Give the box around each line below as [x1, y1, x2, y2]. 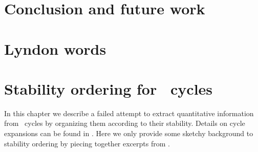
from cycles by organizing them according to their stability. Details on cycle [4, 118, 245, 128]
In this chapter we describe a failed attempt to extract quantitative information [4, 107, 254, 118]
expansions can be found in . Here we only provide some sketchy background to [4, 128, 253, 139]
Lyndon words [4, 38, 106, 59]
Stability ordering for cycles [4, 78, 213, 99]
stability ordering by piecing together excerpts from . [4, 138, 170, 148]
